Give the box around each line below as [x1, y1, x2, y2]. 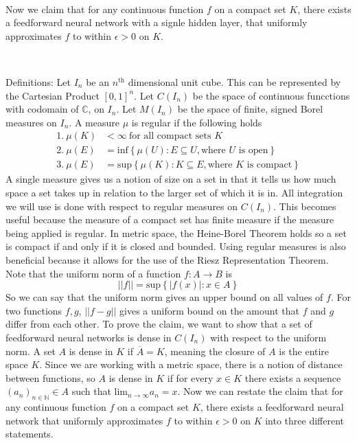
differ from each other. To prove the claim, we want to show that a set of [5, 317, 312, 331]
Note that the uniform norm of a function [5, 266, 181, 280]
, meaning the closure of [164, 343, 266, 358]
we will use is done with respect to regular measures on [5, 198, 238, 213]
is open [238, 146, 268, 156]
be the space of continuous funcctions [192, 88, 350, 102]
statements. [5, 427, 54, 441]
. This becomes [273, 198, 336, 213]
